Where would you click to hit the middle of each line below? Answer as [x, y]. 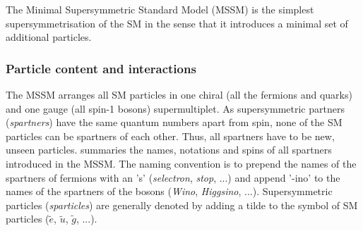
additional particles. [49, 37]
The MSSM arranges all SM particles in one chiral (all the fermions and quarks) [179, 94]
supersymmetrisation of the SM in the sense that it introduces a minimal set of [177, 23]
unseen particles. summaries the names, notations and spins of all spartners [169, 150]
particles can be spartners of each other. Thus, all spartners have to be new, [170, 136]
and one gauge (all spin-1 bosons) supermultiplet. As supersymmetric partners [175, 108]
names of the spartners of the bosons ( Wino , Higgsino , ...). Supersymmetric [169, 191]
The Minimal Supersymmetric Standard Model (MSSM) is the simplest [160, 9]
